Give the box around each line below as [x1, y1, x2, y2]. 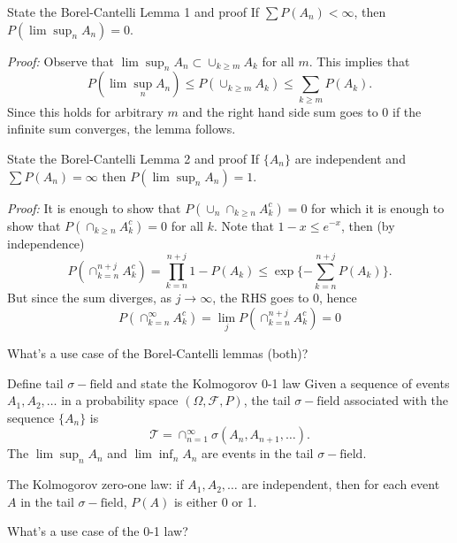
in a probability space [61, 391, 179, 409]
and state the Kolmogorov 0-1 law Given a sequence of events [117, 373, 450, 392]
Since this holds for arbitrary [7, 102, 164, 120]
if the [392, 102, 422, 120]
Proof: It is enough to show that [7, 198, 181, 217]
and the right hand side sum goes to [182, 102, 378, 120]
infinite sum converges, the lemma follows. [7, 119, 236, 138]
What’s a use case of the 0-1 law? [7, 522, 188, 540]
